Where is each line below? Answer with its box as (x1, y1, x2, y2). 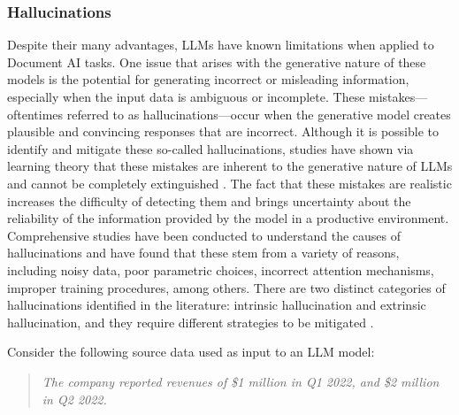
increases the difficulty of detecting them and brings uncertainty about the (7, 191, 411, 210)
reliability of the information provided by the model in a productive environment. (7, 209, 449, 227)
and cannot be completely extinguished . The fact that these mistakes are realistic (7, 173, 452, 192)
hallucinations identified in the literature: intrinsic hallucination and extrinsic (7, 296, 426, 314)
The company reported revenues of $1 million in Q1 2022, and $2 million (42, 372, 440, 390)
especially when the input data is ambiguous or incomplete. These (7, 88, 365, 105)
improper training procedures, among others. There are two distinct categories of (7, 278, 446, 296)
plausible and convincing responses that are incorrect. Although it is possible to (7, 122, 439, 141)
